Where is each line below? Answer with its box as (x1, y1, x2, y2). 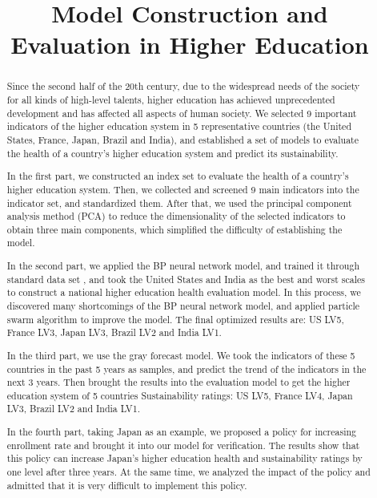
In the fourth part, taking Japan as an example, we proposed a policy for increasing (6, 425, 357, 439)
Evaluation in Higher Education (10, 28, 369, 61)
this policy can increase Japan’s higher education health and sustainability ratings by (6, 451, 363, 465)
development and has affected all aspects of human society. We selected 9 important (6, 106, 357, 119)
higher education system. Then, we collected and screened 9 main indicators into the (6, 182, 359, 196)
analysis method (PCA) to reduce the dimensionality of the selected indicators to (6, 209, 346, 223)
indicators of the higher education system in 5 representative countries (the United (6, 119, 351, 133)
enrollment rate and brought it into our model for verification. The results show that (6, 438, 360, 451)
